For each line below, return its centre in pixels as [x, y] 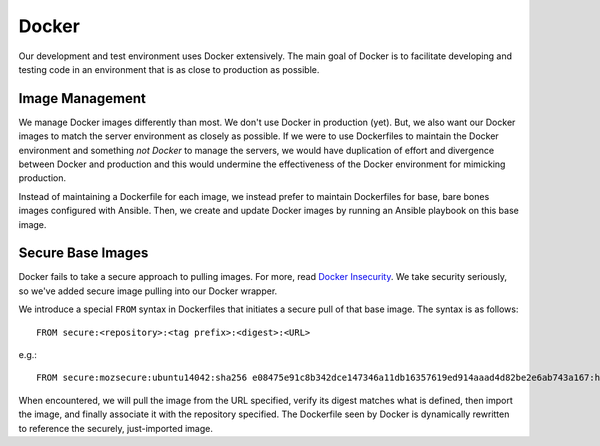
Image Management [82, 98]
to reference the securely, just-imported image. [116, 428]
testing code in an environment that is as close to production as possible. [169, 69]
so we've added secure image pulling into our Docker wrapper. [148, 291]
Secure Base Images [83, 253]
